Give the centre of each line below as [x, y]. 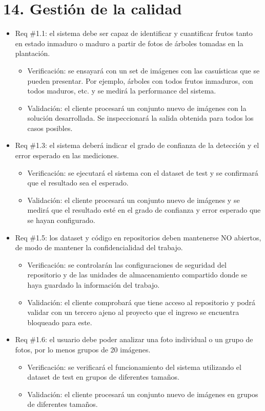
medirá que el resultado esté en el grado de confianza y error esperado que [144, 210]
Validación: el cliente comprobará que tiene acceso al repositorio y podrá [141, 302]
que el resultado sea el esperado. [78, 183]
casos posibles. [50, 128]
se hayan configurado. [61, 220]
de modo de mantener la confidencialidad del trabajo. [99, 247]
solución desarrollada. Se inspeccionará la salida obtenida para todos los [140, 118]
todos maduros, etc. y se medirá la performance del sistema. [122, 91]
